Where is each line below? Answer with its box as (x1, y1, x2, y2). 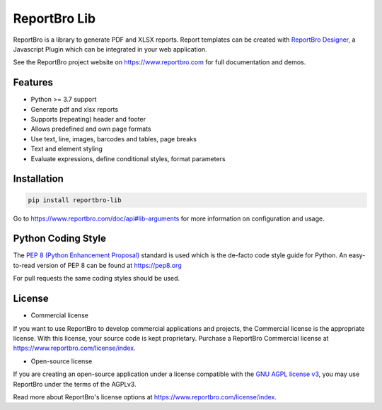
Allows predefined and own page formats (30, 124, 151, 134)
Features (13, 76, 53, 88)
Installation (13, 173, 64, 185)
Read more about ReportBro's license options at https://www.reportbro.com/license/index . (13, 392, 277, 401)
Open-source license (30, 357, 93, 365)
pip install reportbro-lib (28, 196, 122, 204)
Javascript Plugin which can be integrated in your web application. (13, 45, 208, 53)
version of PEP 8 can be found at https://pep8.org (36, 261, 182, 269)
